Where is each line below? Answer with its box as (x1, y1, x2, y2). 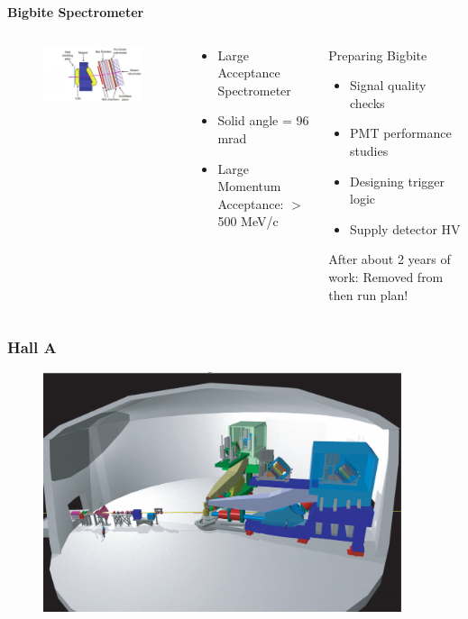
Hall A (7, 336, 57, 359)
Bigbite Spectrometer (7, 3, 144, 21)
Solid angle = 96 (217, 111, 309, 130)
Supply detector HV (350, 219, 461, 238)
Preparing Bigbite (328, 45, 427, 64)
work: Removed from (328, 267, 444, 286)
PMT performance (350, 123, 452, 142)
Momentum (217, 177, 281, 196)
